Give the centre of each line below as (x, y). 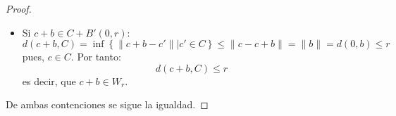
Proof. (19, 8)
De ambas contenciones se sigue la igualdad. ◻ (107, 104)
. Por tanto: (96, 57)
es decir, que (49, 80)
